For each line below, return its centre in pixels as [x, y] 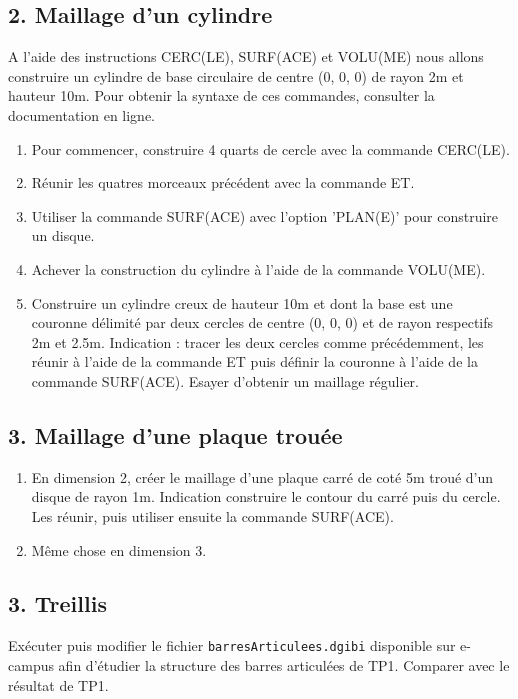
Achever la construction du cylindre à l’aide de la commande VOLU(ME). [258, 268]
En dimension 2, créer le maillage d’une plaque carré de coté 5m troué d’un [262, 476]
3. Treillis [57, 603]
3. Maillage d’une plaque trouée [175, 434]
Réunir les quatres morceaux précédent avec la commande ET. [223, 182]
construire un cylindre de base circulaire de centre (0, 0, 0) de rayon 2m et [236, 75]
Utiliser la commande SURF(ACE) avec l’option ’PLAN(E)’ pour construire [265, 215]
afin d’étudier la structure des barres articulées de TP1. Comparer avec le [284, 664]
